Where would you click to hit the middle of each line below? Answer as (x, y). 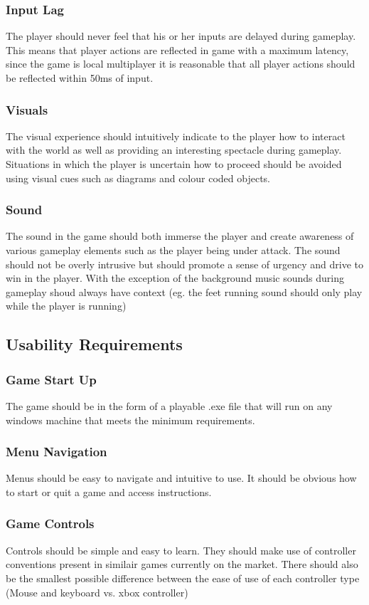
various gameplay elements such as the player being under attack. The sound (173, 250)
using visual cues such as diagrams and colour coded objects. (138, 178)
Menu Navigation (57, 452)
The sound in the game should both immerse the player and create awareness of (180, 236)
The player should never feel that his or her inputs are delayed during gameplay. (181, 36)
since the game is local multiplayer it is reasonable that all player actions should (181, 64)
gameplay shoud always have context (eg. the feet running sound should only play (184, 291)
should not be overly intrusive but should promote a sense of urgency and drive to (185, 264)
